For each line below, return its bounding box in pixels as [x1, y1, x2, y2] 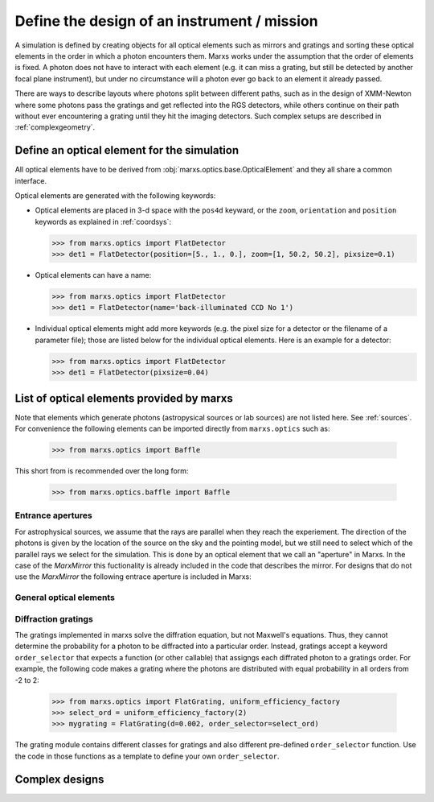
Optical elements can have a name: [35, 271, 152, 280]
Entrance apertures [14, 510, 92, 521]
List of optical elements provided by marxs [14, 391, 233, 405]
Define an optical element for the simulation [14, 143, 240, 157]
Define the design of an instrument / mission [14, 12, 318, 30]
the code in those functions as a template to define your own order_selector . [14, 751, 280, 761]
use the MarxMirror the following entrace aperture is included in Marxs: [14, 572, 252, 581]
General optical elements [14, 592, 116, 603]
